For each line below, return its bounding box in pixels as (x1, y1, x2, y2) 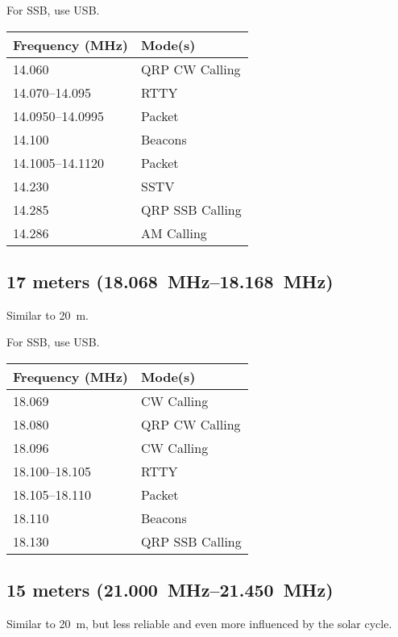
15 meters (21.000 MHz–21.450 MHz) (6, 577, 334, 602)
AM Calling (141, 223, 207, 242)
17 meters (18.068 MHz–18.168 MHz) (6, 268, 334, 293)
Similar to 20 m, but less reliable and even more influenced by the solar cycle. (6, 615, 392, 632)
